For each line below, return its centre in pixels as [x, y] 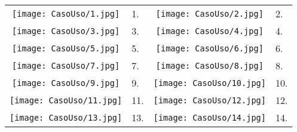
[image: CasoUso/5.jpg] [66, 48]
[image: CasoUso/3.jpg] [66, 31]
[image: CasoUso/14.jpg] [209, 117]
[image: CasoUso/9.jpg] [66, 83]
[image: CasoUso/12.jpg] [209, 100]
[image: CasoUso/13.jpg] [66, 117]
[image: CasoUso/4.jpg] [209, 31]
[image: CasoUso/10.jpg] [209, 83]
